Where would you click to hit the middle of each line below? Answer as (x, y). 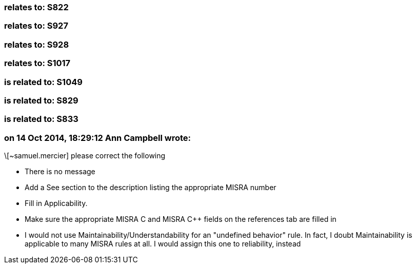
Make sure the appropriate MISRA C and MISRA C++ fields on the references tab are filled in (181, 219)
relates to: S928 (37, 44)
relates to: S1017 (37, 63)
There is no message (60, 171)
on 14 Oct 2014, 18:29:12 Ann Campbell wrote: (98, 138)
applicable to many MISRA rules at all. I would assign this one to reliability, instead (163, 244)
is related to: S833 (41, 119)
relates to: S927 (36, 26)
